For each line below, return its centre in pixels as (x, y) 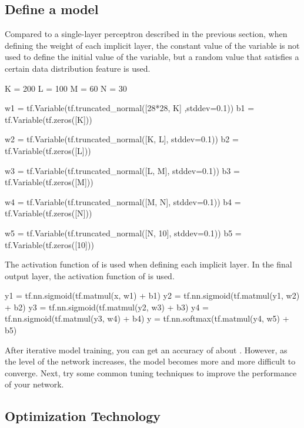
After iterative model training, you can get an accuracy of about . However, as (146, 350)
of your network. (34, 384)
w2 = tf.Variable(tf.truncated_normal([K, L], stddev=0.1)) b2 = (122, 139)
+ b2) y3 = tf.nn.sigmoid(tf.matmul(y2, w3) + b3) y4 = (107, 307)
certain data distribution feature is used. (78, 68)
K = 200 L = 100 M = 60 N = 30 (66, 88)
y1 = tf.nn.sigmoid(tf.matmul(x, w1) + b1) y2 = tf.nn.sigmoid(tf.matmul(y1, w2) (152, 295)
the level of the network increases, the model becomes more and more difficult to (150, 361)
